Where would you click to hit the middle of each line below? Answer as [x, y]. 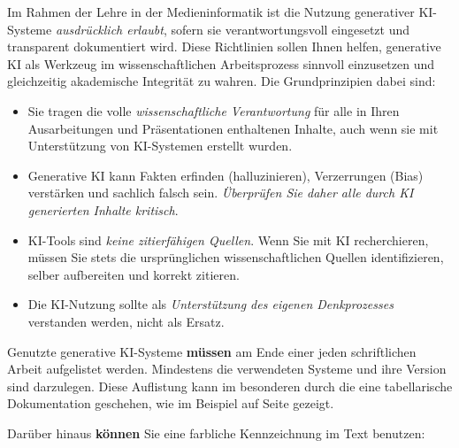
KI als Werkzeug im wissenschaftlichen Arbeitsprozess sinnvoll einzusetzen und [221, 63]
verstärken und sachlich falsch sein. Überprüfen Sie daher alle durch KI [221, 193]
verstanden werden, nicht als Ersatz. [126, 321]
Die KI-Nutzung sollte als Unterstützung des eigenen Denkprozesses [210, 304]
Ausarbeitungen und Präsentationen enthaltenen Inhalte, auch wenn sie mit [233, 128]
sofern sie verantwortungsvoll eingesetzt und [291, 29]
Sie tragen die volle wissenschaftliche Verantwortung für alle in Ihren [214, 110]
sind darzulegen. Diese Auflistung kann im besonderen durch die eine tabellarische [230, 386]
